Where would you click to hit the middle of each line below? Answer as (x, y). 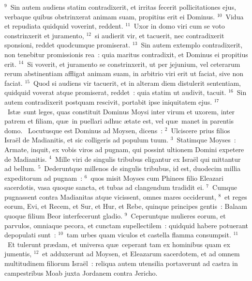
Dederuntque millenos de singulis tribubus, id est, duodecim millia (142, 168)
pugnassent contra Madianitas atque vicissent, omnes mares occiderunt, (110, 196)
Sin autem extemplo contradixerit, (192, 45)
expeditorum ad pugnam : (44, 178)
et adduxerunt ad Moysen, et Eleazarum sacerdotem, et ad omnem (141, 254)
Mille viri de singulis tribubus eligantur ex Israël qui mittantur (148, 159)
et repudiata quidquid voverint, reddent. (64, 26)
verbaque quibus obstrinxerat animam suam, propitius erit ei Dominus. (110, 16)
